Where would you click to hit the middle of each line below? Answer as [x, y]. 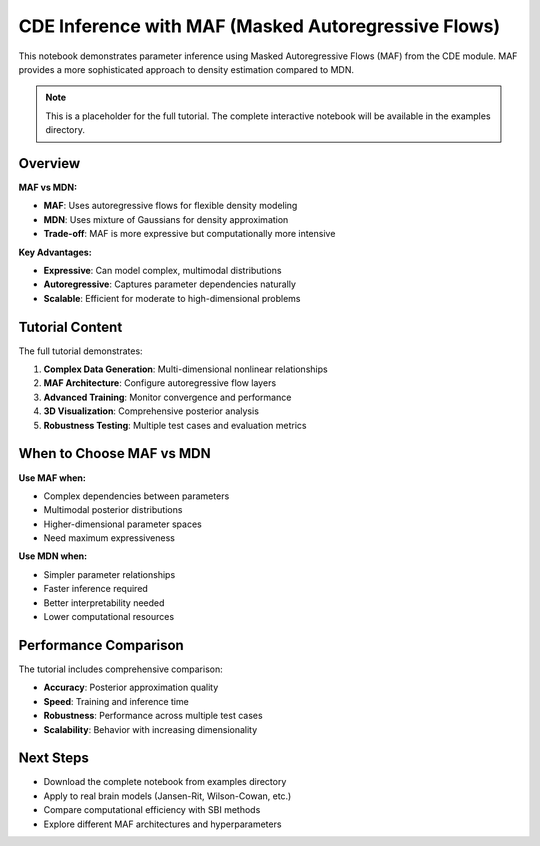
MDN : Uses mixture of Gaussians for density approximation [166, 219]
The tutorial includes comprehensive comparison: [121, 669]
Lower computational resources [109, 617]
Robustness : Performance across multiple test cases [153, 716]
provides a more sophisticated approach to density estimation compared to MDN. [186, 69]
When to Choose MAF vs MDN [114, 453]
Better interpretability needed [104, 602]
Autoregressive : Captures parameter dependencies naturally [170, 284]
